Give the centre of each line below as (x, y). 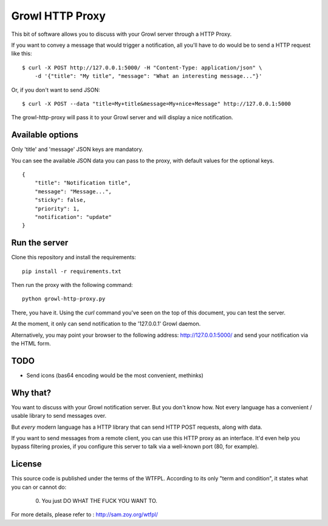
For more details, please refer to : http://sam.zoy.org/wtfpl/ (84, 514)
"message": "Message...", (73, 191)
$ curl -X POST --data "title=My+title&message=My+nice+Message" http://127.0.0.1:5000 (157, 104)
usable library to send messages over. (59, 416)
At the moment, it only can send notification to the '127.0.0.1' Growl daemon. (106, 324)
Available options (45, 135)
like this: (22, 54)
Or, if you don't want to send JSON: (56, 90)
